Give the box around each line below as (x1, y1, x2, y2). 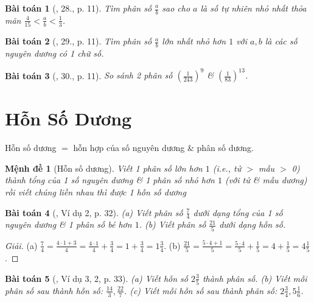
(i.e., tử (212, 161, 242, 174)
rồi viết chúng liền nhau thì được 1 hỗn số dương (5, 185, 186, 198)
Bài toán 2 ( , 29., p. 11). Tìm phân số (5, 35, 152, 47)
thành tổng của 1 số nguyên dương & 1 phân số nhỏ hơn (5, 174, 215, 186)
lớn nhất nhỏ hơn (162, 35, 226, 47)
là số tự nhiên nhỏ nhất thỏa (200, 2, 307, 14)
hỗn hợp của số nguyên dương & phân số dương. (73, 141, 254, 154)
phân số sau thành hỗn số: (5, 284, 103, 297)
